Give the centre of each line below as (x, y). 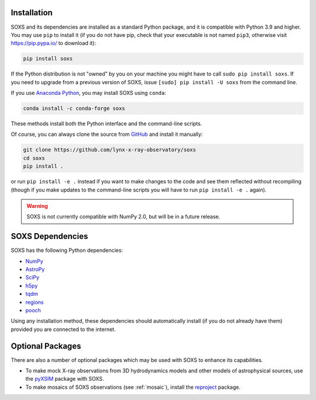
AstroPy (35, 269)
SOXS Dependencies (49, 236)
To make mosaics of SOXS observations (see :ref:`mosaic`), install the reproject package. (133, 387)
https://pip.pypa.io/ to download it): (54, 43)
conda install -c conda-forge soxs (74, 109)
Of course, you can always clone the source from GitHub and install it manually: (107, 134)
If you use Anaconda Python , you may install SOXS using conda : (89, 93)
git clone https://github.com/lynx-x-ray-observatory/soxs (109, 150)
